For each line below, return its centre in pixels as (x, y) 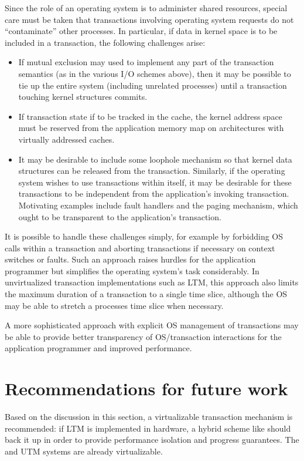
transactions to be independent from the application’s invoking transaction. (154, 194)
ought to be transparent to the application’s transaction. (120, 216)
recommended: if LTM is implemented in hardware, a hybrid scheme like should (148, 428)
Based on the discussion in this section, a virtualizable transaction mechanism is (149, 417)
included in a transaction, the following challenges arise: (105, 42)
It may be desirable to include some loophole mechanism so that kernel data (155, 159)
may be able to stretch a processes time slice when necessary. (114, 305)
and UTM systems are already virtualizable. (84, 451)
